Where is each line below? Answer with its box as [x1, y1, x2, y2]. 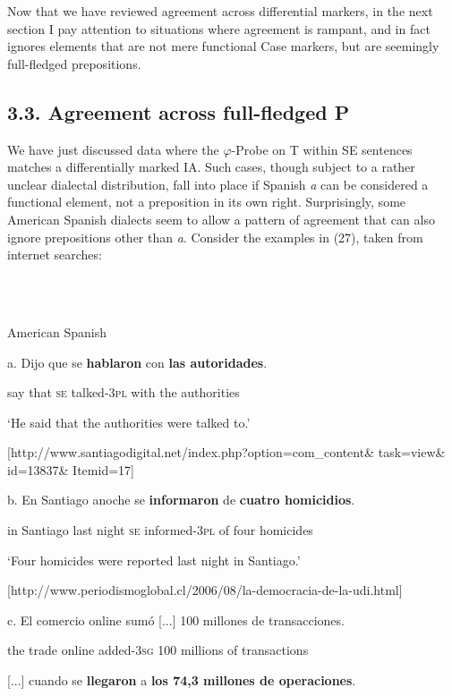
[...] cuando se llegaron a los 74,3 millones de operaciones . [7, 671, 356, 690]
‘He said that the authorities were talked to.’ [7, 412, 251, 431]
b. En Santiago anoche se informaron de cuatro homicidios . [7, 490, 355, 509]
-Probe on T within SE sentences [231, 140, 413, 158]
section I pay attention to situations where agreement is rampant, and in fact [7, 19, 431, 38]
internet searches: [7, 245, 102, 264]
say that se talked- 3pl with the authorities [7, 383, 240, 402]
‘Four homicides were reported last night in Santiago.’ [7, 550, 301, 569]
